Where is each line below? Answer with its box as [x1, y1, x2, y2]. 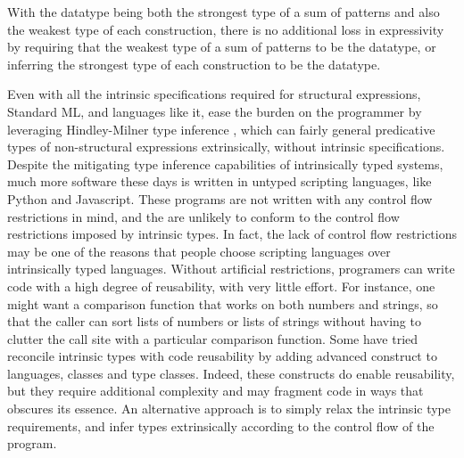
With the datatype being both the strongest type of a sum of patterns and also [7, 3, 440, 20]
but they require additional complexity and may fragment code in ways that [7, 381, 424, 400]
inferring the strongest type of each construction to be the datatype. [7, 54, 381, 73]
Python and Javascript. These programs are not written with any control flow [7, 189, 433, 208]
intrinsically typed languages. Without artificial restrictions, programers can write [7, 259, 455, 278]
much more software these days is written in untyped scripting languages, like [7, 172, 432, 191]
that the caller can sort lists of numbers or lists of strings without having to [7, 312, 421, 331]
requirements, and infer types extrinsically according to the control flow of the [7, 416, 435, 435]
